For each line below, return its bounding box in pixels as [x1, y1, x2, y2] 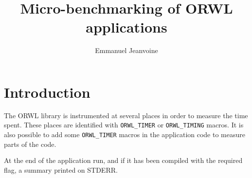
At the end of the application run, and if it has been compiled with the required [4, 155, 243, 165]
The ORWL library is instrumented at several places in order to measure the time [4, 110, 248, 120]
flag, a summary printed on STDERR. [4, 164, 118, 175]
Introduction [4, 82, 90, 102]
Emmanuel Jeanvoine [95, 45, 158, 55]
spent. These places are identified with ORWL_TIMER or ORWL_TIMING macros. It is [4, 120, 244, 130]
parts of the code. [4, 139, 56, 149]
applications [86, 17, 167, 37]
